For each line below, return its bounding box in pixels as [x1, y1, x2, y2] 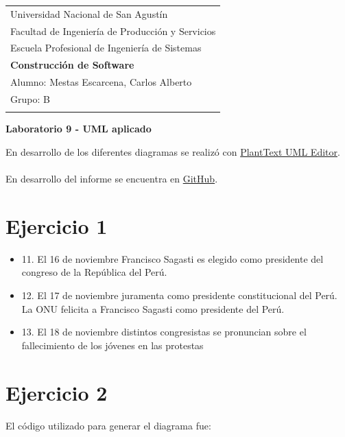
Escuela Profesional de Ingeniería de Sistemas [10, 40, 202, 55]
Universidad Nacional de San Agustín [10, 6, 168, 21]
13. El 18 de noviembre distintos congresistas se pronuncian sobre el [21, 324, 307, 339]
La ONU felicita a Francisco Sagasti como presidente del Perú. [21, 301, 285, 316]
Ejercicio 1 [5, 211, 108, 239]
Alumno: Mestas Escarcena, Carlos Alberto [10, 75, 192, 89]
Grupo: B [10, 91, 50, 106]
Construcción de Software [10, 58, 134, 72]
